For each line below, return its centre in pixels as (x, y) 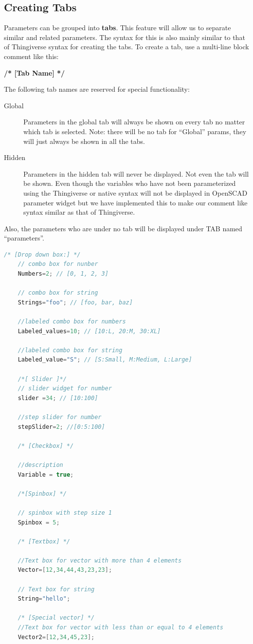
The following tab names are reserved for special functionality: (97, 89)
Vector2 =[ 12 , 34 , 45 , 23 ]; (56, 637)
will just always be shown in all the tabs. (84, 141)
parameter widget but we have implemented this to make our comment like (136, 202)
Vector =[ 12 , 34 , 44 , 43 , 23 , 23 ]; (65, 570)
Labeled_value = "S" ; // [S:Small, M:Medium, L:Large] (105, 360)
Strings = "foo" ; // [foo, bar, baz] (75, 302)
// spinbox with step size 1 (65, 513)
